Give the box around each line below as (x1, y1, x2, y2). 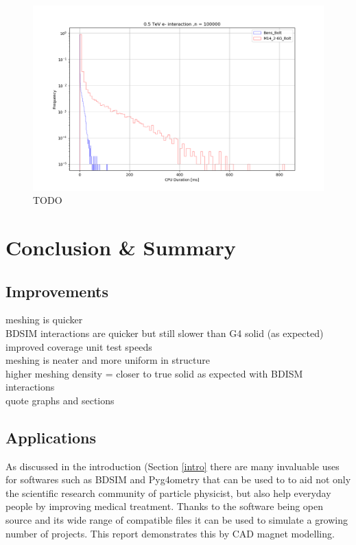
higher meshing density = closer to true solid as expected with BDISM (5, 366, 303, 380)
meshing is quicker (5, 312, 83, 327)
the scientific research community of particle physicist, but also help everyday (5, 485, 331, 500)
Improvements (5, 280, 109, 301)
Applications (5, 426, 97, 448)
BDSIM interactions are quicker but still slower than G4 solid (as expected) (5, 325, 324, 340)
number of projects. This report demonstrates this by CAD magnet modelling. (5, 526, 335, 540)
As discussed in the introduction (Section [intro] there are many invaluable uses (5, 459, 340, 473)
